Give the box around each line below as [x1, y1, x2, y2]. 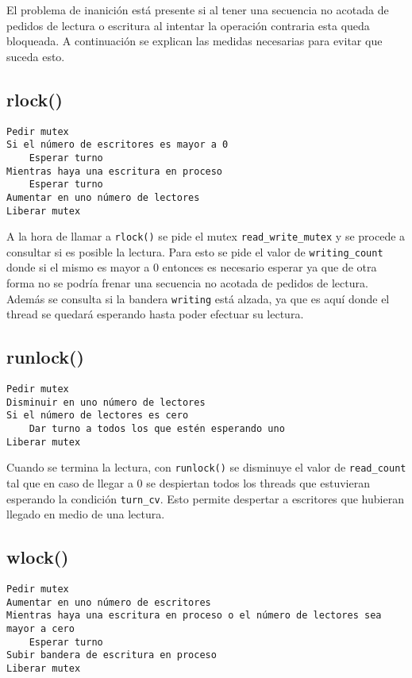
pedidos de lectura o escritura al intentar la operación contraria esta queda [6, 17, 370, 33]
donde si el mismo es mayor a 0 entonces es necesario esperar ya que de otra [6, 259, 377, 275]
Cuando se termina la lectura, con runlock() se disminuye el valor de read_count [6, 459, 406, 476]
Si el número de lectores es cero [6, 410, 189, 422]
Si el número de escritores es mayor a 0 [6, 139, 229, 151]
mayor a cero [6, 623, 75, 635]
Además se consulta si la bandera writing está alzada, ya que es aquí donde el [6, 290, 390, 306]
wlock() [6, 545, 69, 569]
